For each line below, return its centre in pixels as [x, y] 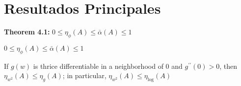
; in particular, [84, 75]
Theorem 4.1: [27, 32]
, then [228, 66]
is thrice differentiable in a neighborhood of [98, 66]
